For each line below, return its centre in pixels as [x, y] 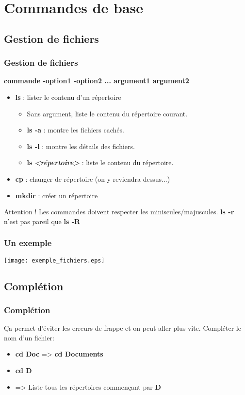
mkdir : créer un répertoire [57, 195]
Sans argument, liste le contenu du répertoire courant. [107, 113]
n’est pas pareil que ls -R [42, 221]
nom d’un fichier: [29, 337]
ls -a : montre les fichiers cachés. [75, 130]
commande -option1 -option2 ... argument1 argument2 [97, 81]
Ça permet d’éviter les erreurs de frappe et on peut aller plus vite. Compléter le [122, 328]
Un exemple [28, 243]
